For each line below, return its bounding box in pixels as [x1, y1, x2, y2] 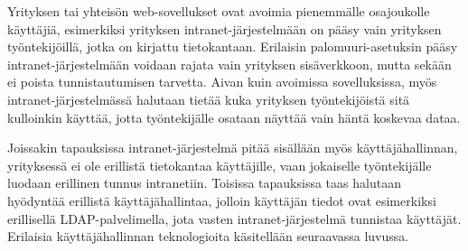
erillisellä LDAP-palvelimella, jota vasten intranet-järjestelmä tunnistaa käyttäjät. [7, 209, 462, 228]
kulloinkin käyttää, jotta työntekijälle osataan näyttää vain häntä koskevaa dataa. [7, 107, 461, 126]
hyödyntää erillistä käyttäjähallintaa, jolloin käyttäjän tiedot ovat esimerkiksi [7, 191, 436, 209]
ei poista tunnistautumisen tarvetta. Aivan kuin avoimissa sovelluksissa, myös [7, 72, 437, 91]
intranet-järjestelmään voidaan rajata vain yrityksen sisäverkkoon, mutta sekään [7, 54, 452, 73]
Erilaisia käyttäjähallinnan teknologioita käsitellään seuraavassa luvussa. [7, 227, 409, 246]
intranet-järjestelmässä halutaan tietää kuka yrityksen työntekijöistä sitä [7, 89, 410, 108]
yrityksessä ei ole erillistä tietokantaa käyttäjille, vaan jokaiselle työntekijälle [7, 155, 432, 174]
